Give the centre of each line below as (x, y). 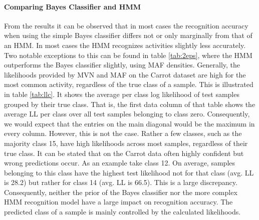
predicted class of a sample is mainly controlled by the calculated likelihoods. (122, 212)
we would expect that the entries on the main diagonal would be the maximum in (129, 123)
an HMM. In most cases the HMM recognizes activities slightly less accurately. (125, 45)
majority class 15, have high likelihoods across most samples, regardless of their (126, 143)
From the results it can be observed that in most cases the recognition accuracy (126, 25)
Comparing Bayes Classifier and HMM (72, 6)
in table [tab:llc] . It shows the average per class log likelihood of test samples (122, 94)
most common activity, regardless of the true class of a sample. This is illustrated (129, 84)
